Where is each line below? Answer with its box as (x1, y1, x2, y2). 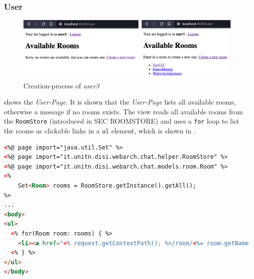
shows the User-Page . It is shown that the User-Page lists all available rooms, (4, 97, 236, 107)
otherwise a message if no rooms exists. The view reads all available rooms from (4, 106, 243, 116)
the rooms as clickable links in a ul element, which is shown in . (4, 126, 196, 136)
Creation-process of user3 (23, 80, 100, 90)
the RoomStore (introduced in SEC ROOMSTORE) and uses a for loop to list (4, 116, 239, 126)
